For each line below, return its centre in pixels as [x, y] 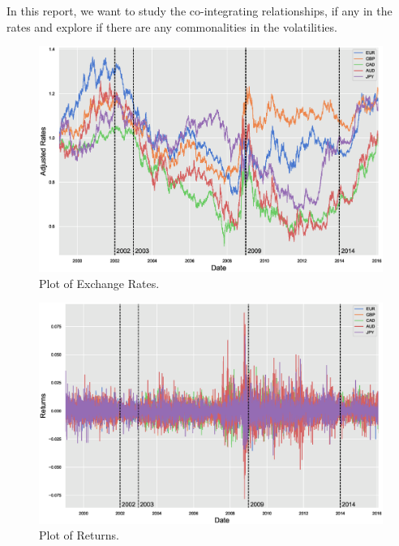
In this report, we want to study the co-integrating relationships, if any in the [199, 11]
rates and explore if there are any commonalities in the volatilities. [172, 26]
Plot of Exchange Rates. [99, 283]
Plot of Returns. [79, 535]
